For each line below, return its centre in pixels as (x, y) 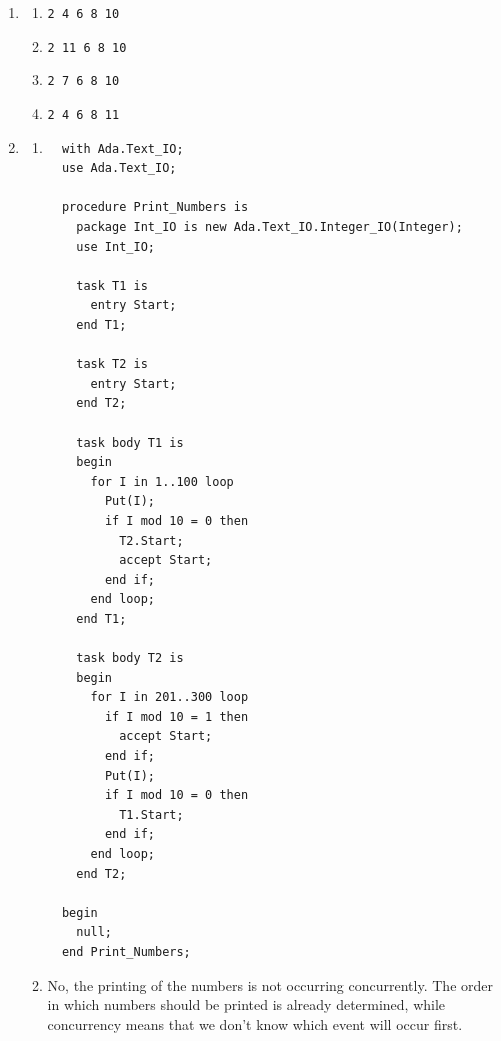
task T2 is (112, 364)
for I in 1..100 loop (162, 481)
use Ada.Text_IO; (119, 168)
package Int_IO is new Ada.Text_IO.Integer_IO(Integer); (269, 227)
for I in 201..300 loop (169, 697)
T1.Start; (151, 814)
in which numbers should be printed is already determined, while (246, 1004)
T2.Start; (151, 540)
